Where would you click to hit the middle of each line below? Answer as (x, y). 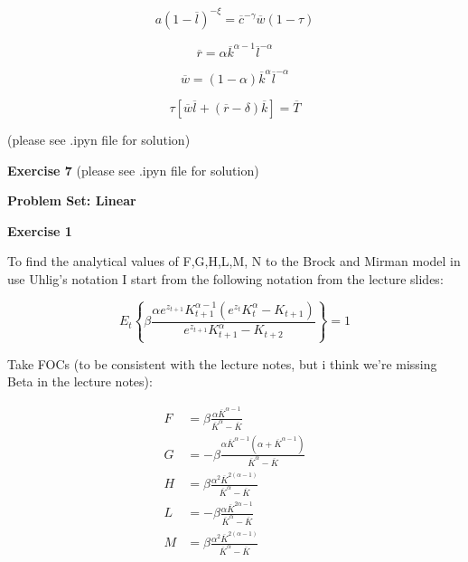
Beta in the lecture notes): (80, 381)
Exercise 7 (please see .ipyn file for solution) (133, 170)
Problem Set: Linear (72, 200)
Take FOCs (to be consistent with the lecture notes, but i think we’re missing (222, 363)
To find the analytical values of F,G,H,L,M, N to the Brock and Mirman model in (234, 261)
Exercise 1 (40, 230)
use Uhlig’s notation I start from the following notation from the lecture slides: (225, 278)
